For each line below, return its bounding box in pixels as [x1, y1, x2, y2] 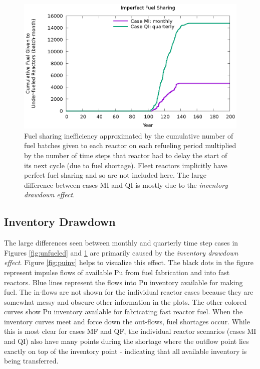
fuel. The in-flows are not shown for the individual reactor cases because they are [4, 287, 253, 297]
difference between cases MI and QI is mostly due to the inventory [24, 179, 228, 190]
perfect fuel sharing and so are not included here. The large [24, 170, 206, 180]
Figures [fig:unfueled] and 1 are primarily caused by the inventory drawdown [4, 247, 238, 258]
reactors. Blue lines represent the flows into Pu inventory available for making [4, 277, 243, 287]
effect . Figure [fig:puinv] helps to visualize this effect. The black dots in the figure [4, 257, 253, 268]
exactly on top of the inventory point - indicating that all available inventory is [4, 345, 247, 356]
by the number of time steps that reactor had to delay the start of [24, 150, 227, 160]
